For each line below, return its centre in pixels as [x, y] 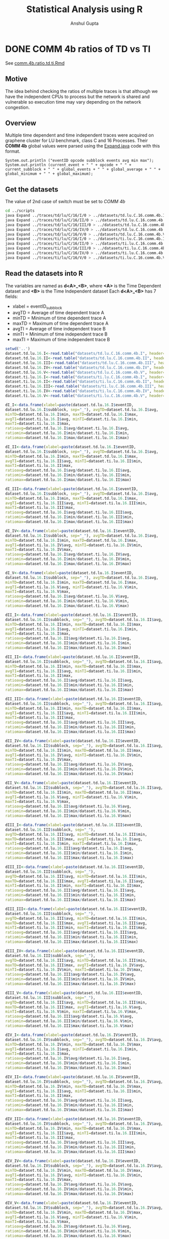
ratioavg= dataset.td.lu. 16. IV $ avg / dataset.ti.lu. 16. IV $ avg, [70, 1184]
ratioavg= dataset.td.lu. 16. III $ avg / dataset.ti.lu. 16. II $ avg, [71, 890]
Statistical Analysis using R [84, 9]
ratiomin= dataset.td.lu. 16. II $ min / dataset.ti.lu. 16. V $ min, [68, 811]
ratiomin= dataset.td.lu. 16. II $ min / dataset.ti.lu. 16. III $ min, [71, 727]
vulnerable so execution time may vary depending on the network [73, 102]
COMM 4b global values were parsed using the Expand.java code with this [82, 146]
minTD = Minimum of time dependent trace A [59, 318]
